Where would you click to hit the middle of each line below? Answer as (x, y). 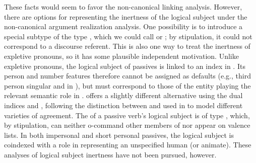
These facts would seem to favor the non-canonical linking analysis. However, (123, 7)
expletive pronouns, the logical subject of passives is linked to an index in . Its (125, 66)
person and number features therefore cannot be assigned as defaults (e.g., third (127, 76)
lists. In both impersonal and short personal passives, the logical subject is (119, 135)
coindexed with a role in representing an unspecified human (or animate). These (128, 145)
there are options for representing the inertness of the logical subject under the (126, 16)
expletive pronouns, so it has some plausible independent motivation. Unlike (121, 56)
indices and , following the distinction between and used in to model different (123, 105)
